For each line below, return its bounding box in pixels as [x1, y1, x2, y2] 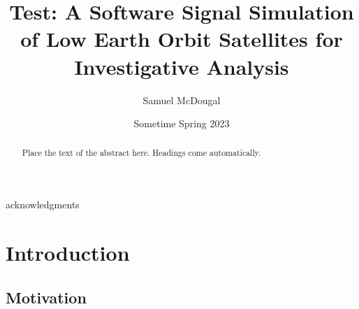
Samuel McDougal [142, 92, 221, 107]
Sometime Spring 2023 [133, 116, 230, 131]
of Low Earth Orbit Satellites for [20, 24, 343, 53]
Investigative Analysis [74, 52, 289, 80]
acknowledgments [6, 197, 80, 212]
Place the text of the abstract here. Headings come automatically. [22, 147, 261, 159]
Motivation [6, 286, 87, 308]
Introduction [6, 238, 130, 266]
